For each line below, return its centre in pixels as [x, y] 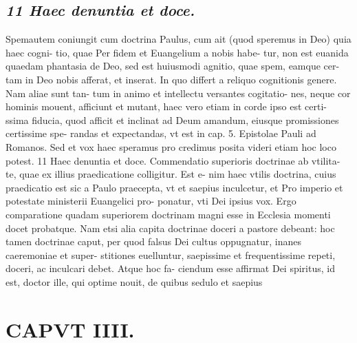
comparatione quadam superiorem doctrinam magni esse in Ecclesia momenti [168, 214]
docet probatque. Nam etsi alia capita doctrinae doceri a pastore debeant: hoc [170, 228]
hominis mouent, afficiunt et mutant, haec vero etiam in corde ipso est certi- [166, 106]
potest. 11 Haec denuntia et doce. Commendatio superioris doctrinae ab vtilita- [173, 160]
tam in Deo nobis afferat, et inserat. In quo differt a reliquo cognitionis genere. [171, 79]
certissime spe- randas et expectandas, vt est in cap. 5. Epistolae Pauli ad [161, 133]
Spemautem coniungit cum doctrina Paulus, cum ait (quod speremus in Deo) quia [178, 39]
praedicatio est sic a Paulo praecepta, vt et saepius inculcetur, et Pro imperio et [174, 187]
